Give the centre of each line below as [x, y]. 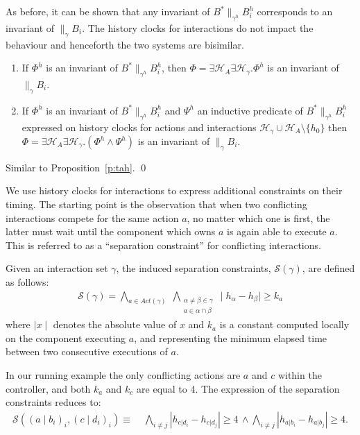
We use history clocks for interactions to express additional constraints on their [174, 190]
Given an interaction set [57, 268]
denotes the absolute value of [115, 324]
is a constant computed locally [284, 324]
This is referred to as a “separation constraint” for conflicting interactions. [163, 245]
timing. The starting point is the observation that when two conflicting [156, 204]
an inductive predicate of [250, 110]
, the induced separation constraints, [194, 268]
